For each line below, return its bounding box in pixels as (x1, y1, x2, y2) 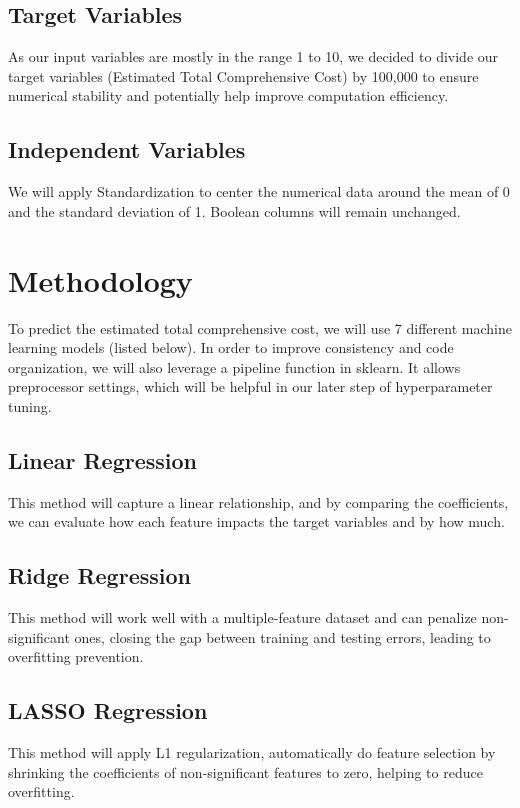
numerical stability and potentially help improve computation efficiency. (8, 85, 449, 106)
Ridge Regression (8, 560, 191, 591)
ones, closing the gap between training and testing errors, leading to (74, 626, 491, 647)
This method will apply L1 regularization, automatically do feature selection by (8, 742, 496, 763)
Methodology (8, 259, 193, 300)
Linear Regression (8, 444, 197, 475)
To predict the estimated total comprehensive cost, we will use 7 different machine (8, 317, 512, 338)
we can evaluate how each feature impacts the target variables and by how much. (8, 511, 505, 532)
